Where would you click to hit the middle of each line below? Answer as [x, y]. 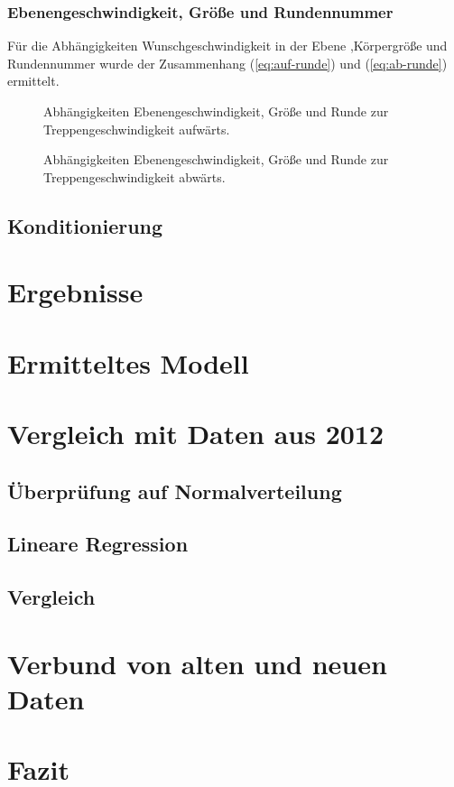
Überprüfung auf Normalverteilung [175, 491]
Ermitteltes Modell [128, 362]
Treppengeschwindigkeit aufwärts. [137, 129]
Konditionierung [85, 225]
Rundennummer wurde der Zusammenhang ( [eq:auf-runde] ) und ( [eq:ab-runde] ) [227, 63]
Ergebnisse [75, 292]
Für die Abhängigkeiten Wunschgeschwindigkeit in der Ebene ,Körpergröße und [227, 46]
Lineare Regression [98, 544]
